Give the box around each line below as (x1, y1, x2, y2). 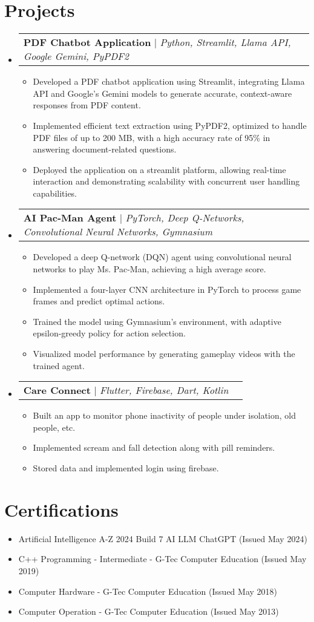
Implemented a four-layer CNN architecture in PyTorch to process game (33, 283, 301, 295)
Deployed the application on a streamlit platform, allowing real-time (33, 163, 286, 175)
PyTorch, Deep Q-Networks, (125, 211, 244, 225)
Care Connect (23, 383, 91, 398)
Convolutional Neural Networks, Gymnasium (23, 224, 213, 239)
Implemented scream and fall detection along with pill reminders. (33, 441, 275, 454)
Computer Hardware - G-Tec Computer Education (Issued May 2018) (18, 584, 277, 597)
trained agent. (33, 359, 85, 372)
